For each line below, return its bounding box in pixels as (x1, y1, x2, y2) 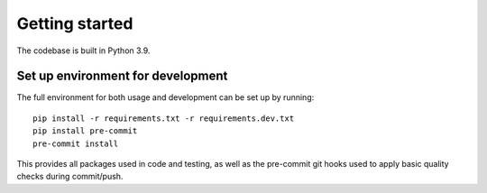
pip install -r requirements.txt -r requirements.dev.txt (32, 113, 295, 124)
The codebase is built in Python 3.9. (16, 45, 151, 56)
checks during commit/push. (16, 171, 124, 182)
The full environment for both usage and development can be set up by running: (16, 92, 315, 103)
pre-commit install (32, 138, 119, 149)
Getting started (16, 14, 133, 33)
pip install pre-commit (32, 126, 138, 136)
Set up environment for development (16, 69, 228, 84)
